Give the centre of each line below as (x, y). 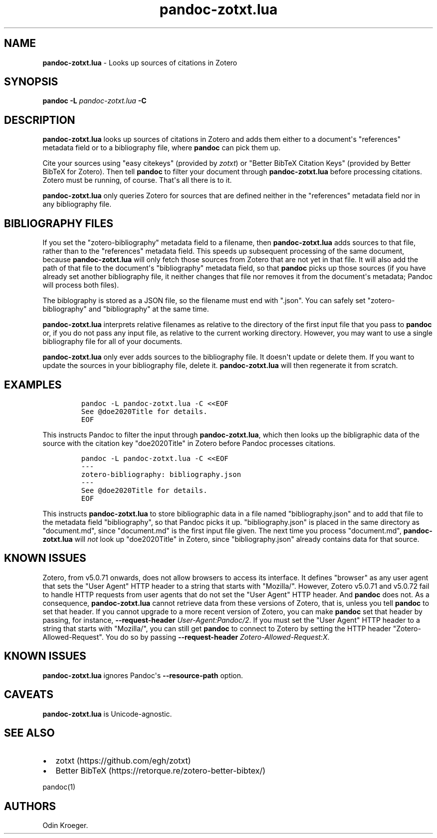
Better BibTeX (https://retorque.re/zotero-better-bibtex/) (161, 771)
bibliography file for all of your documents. (112, 342)
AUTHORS (30, 806)
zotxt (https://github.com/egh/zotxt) (123, 761)
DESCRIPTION (40, 120)
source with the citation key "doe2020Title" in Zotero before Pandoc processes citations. (189, 443)
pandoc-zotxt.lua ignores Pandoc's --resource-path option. (143, 675)
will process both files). (81, 285)
